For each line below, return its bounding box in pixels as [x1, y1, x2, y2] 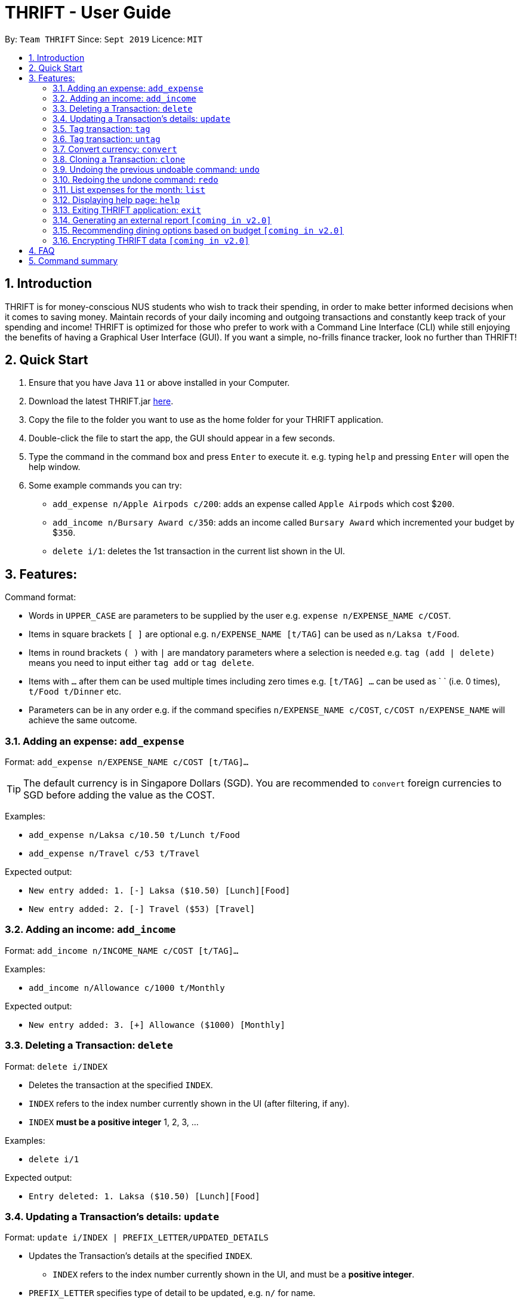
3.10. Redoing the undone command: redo [53, 174, 218, 185]
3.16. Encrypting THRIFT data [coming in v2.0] [53, 235, 249, 245]
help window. [29, 462, 81, 472]
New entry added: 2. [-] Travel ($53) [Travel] [29, 904, 255, 914]
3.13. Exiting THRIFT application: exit [53, 204, 201, 215]
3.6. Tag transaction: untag [53, 133, 161, 144]
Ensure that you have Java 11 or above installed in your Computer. [29, 377, 290, 388]
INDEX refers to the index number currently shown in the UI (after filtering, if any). [29, 1098, 350, 1108]
